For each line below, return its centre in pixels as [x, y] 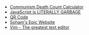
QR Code [19, 17]
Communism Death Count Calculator [47, 7]
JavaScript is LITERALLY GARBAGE [45, 12]
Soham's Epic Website [32, 22]
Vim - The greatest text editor [40, 27]
